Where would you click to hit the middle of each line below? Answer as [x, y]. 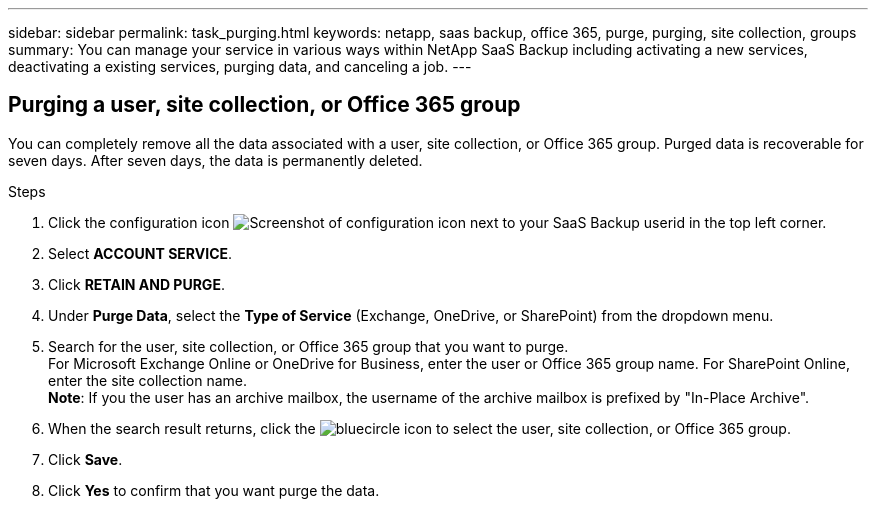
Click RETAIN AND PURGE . [136, 284]
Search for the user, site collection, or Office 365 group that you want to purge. [308, 346]
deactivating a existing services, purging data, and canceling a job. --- [240, 66]
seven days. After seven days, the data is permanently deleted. [215, 160]
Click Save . [85, 459]
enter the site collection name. [148, 380]
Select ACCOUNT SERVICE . [140, 253]
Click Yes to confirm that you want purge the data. [214, 490]
